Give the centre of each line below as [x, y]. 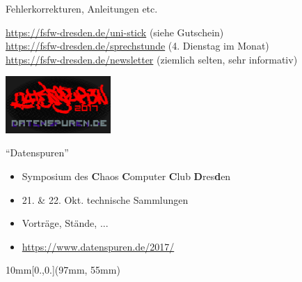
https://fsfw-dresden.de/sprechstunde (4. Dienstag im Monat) [137, 46]
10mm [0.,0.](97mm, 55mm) [63, 270]
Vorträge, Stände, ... [65, 223]
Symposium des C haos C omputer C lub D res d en [126, 176]
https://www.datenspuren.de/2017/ [98, 246]
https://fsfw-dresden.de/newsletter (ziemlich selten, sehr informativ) [152, 59]
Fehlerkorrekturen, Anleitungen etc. [82, 8]
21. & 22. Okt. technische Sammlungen [105, 199]
